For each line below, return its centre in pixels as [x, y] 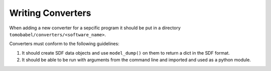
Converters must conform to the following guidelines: [64, 44]
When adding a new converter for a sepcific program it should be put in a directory [95, 28]
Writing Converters [50, 13]
